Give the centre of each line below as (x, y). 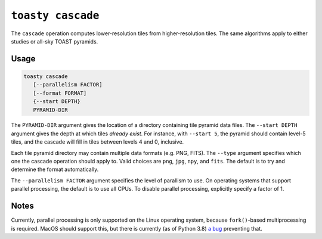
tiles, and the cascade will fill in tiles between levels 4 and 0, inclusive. (97, 142)
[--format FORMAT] (60, 93)
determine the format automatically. (55, 169)
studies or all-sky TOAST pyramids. (55, 41)
